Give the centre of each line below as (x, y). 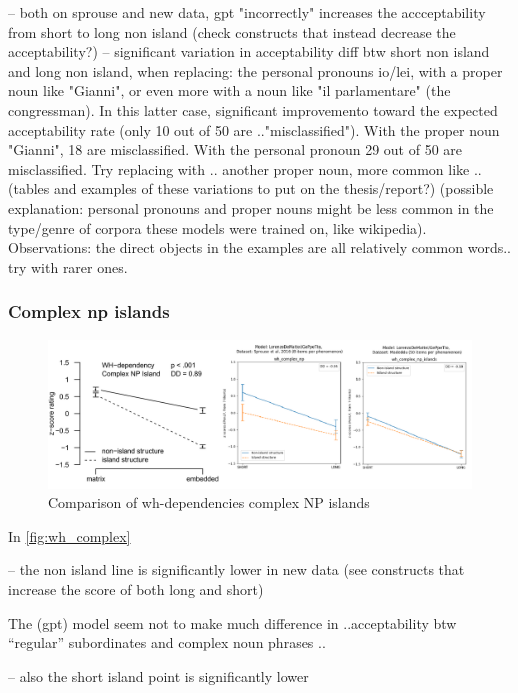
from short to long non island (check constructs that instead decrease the (232, 31)
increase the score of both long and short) (136, 588)
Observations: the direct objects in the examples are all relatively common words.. (259, 247)
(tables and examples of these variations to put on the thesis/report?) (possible (251, 188)
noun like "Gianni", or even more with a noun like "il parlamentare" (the (229, 90)
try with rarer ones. (68, 266)
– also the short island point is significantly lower (158, 675)
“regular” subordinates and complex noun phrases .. (167, 642)
